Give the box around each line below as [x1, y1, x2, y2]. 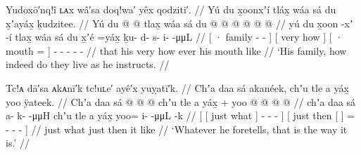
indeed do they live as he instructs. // [6, 57, 170, 72]
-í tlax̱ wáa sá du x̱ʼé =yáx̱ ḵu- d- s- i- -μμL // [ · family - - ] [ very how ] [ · [6, 29, 343, 44]
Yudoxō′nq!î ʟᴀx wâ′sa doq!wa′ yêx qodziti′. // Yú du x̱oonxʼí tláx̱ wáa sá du [6, 2, 336, 16]
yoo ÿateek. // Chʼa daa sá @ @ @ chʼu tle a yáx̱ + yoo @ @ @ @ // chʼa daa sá [6, 94, 356, 109]
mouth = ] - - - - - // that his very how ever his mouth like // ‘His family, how [6, 43, 347, 58]
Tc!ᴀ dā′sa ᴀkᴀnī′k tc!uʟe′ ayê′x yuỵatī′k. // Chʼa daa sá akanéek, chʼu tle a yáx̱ [6, 80, 349, 95]
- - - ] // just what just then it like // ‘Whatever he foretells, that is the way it [6, 121, 348, 136]
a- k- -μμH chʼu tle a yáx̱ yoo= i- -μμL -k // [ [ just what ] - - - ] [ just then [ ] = [6, 108, 355, 123]
